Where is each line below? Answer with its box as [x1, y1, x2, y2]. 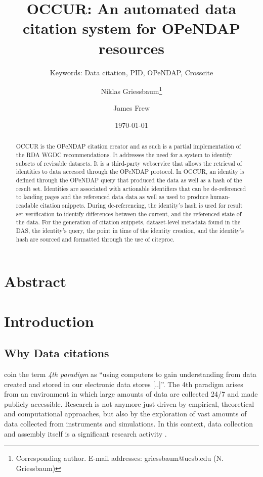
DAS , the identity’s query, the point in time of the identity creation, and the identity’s [16, 226, 244, 234]
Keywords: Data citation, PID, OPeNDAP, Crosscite [50, 67, 213, 77]
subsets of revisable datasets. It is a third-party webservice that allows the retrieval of [16, 159, 242, 167]
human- [210, 193, 230, 201]
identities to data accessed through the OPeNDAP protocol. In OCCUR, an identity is [16, 167, 244, 176]
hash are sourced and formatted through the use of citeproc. [16, 234, 174, 243]
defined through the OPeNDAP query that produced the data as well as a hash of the [16, 175, 242, 184]
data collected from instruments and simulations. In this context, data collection [4, 418, 253, 428]
